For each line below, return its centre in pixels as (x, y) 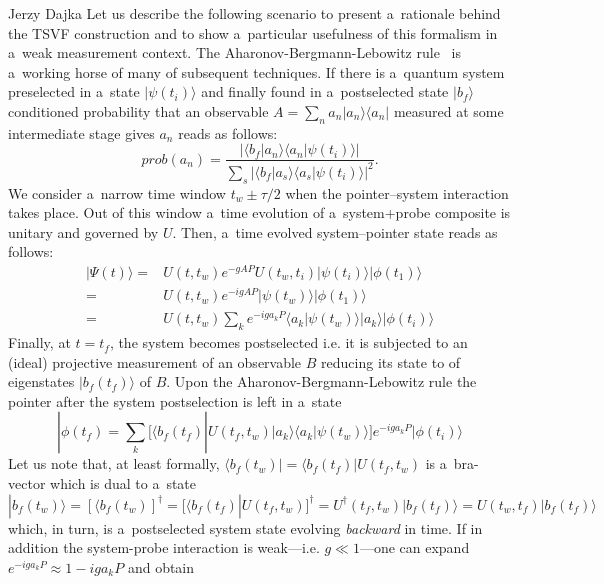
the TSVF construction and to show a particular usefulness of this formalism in (253, 32)
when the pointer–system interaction (397, 192)
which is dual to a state (123, 483)
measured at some (448, 110)
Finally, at (39, 342)
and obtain (161, 566)
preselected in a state (74, 91)
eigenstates (41, 381)
